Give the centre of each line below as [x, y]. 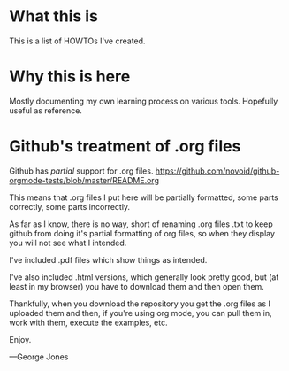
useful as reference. [46, 110]
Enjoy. [20, 339]
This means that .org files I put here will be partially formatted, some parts [144, 197]
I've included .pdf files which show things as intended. [108, 259]
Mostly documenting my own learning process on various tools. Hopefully [144, 101]
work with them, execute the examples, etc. [88, 322]
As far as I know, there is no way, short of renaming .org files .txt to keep [141, 224]
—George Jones [39, 357]
